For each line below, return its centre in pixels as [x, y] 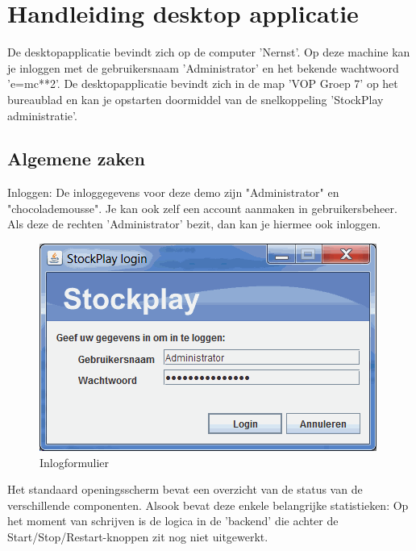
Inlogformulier [75, 462]
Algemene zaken [76, 159]
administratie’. [42, 115]
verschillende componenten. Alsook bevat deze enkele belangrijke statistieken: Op [208, 505]
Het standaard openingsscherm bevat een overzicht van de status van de [185, 489]
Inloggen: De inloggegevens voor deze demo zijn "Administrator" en [173, 192]
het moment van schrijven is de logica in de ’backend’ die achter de [173, 521]
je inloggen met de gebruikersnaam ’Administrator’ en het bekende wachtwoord [203, 67]
